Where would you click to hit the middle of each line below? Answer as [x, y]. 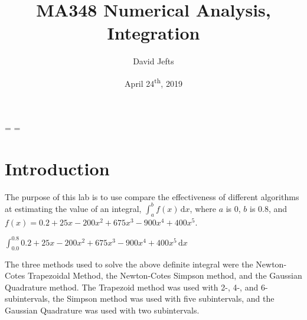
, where [203, 208]
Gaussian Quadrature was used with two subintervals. [102, 310]
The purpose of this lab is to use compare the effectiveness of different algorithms [152, 196]
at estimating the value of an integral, [73, 208]
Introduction [57, 168]
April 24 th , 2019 [153, 82]
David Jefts [153, 61]
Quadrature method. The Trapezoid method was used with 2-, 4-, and [132, 287]
